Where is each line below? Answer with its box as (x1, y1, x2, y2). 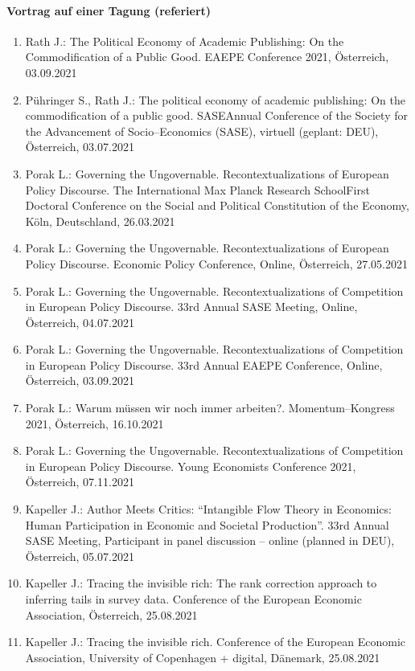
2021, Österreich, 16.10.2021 (25, 415, 164, 432)
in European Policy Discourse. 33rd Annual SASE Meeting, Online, (25, 298, 358, 315)
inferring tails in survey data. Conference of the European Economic (25, 591, 362, 608)
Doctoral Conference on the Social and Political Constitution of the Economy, (25, 197, 409, 214)
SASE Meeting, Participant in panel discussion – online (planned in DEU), (25, 532, 395, 549)
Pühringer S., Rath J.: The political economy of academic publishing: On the (25, 91, 405, 108)
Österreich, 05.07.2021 (25, 547, 134, 564)
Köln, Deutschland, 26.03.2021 (25, 212, 175, 229)
